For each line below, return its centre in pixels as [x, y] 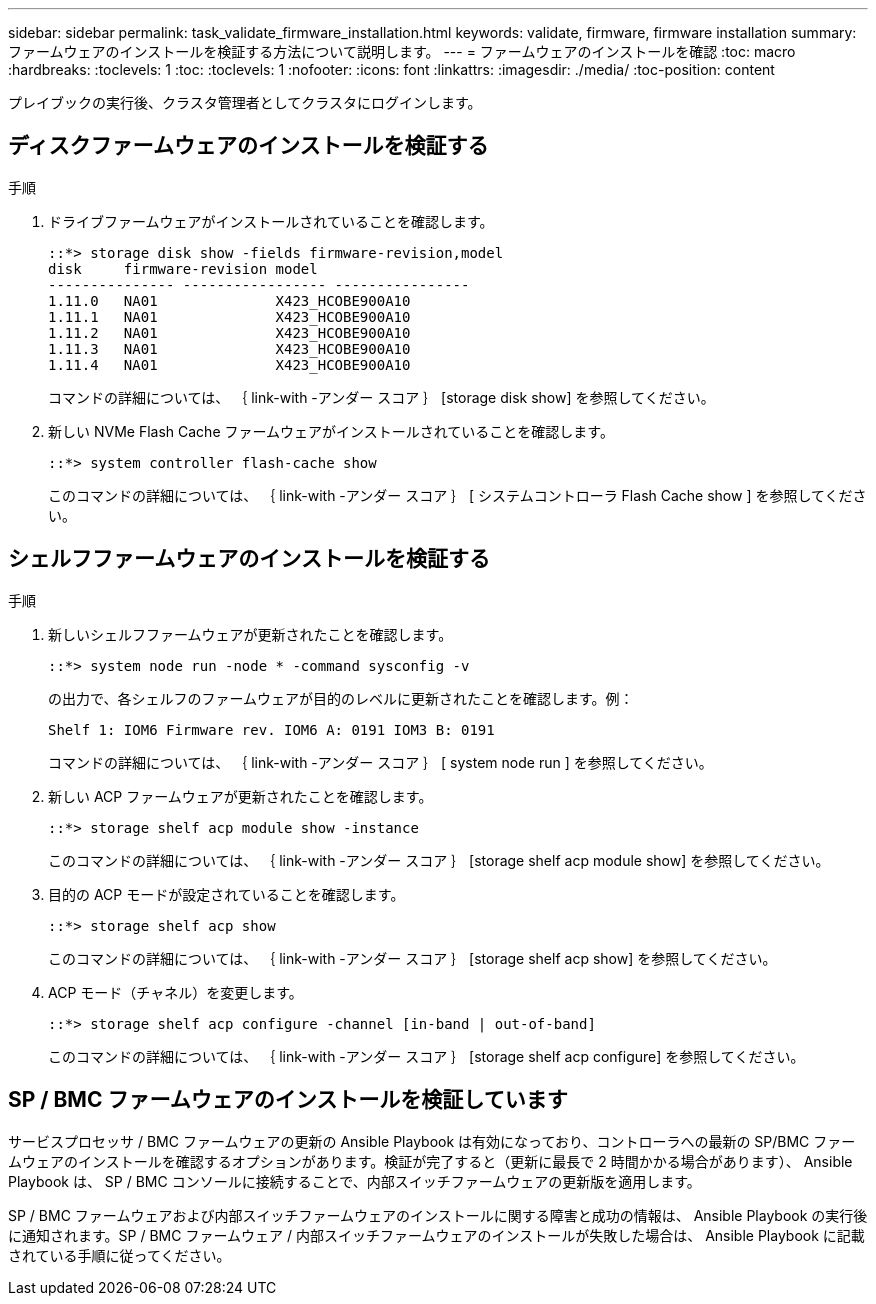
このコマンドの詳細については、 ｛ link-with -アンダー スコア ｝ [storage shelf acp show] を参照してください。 [412, 958]
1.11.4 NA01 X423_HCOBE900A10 [229, 364]
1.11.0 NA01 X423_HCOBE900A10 [229, 300]
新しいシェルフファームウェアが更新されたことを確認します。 [250, 634]
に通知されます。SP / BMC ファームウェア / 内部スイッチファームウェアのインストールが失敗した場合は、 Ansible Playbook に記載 [436, 1235]
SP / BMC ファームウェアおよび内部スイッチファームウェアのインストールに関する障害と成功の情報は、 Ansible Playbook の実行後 [438, 1215]
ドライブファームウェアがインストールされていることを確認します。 [271, 221]
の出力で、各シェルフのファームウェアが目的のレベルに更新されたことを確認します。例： [341, 698]
